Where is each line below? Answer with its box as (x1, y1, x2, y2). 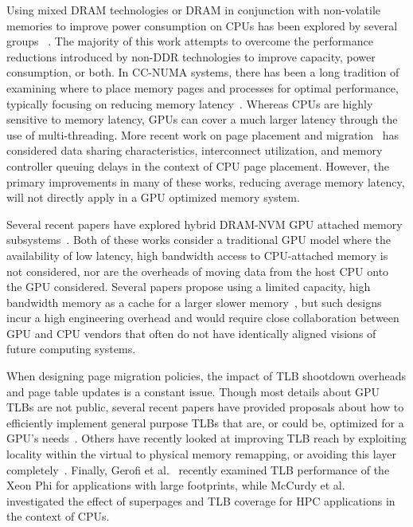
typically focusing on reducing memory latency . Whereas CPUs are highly (6, 95, 373, 112)
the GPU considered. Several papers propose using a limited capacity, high (6, 278, 371, 295)
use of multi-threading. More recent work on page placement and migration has (6, 126, 399, 143)
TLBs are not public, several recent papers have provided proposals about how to (6, 399, 404, 415)
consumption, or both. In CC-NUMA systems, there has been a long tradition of (6, 64, 399, 81)
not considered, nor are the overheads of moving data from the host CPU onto (6, 262, 389, 279)
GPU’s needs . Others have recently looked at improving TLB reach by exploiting (6, 430, 407, 446)
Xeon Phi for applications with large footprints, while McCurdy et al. (6, 477, 345, 494)
